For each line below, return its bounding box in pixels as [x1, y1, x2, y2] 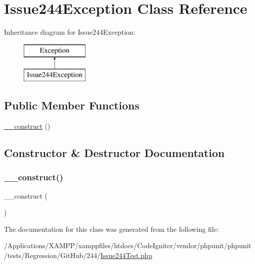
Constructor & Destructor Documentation [4, 145, 225, 160]
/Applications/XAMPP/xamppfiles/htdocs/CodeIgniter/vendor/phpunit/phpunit [4, 240, 252, 251]
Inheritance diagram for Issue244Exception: [4, 27, 135, 37]
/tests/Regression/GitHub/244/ [4, 250, 101, 261]
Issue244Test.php [100, 250, 152, 261]
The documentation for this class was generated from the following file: [4, 223, 219, 234]
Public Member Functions [4, 98, 139, 113]
